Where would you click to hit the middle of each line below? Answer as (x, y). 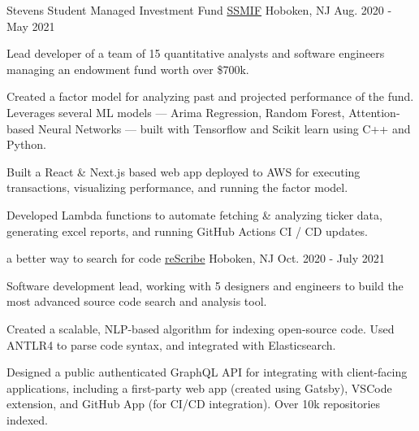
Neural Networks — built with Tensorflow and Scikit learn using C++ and (224, 128)
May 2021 (31, 26)
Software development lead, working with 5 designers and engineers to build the (205, 285)
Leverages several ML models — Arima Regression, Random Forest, (176, 112)
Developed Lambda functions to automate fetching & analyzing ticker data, (194, 214)
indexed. (27, 419)
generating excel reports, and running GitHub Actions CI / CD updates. (187, 231)
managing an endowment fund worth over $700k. (128, 69)
